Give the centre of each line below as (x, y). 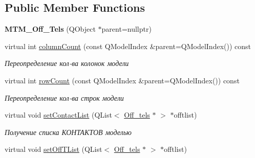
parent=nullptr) (126, 29)
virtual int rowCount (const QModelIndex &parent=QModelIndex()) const (122, 80)
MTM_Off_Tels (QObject (50, 29)
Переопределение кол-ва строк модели (64, 97)
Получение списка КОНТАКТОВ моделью (68, 132)
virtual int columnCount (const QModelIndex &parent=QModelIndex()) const (128, 46)
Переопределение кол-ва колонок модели (67, 63)
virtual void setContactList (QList (58, 115)
